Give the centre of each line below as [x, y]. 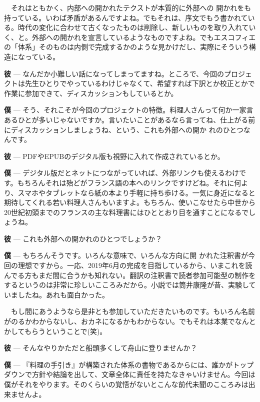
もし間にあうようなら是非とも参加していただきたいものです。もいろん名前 [133, 311]
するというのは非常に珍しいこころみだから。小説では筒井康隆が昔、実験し [126, 285]
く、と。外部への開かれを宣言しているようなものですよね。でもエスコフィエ [130, 37]
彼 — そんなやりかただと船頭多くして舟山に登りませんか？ [101, 348]
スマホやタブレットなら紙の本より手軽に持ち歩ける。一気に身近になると [136, 192]
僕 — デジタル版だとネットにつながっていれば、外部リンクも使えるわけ [121, 173]
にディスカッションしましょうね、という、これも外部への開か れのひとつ [124, 129]
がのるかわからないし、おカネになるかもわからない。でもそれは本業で [119, 321]
